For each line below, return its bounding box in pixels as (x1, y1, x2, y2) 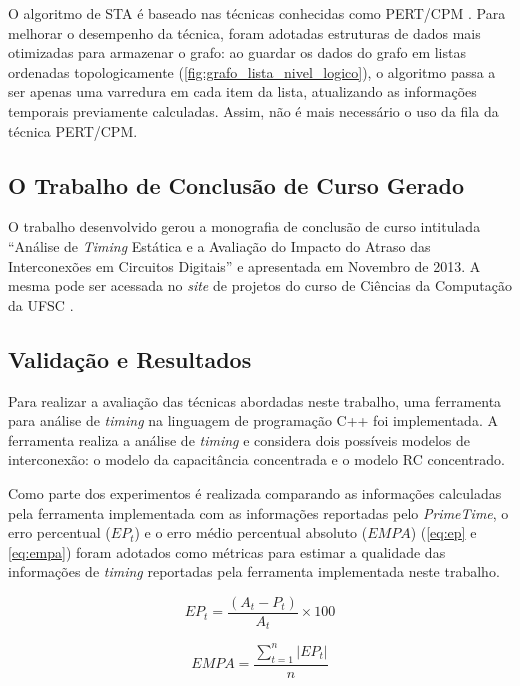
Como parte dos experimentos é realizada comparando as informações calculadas (8, 482, 502, 503)
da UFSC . (8, 294, 74, 315)
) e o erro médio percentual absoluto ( (134, 522, 368, 543)
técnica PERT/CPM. (8, 120, 138, 141)
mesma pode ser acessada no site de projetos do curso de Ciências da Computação (8, 275, 512, 296)
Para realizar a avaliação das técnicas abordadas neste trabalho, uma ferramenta (8, 390, 502, 411)
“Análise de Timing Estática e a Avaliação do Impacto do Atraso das (8, 235, 431, 256)
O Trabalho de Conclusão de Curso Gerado (8, 169, 465, 200)
